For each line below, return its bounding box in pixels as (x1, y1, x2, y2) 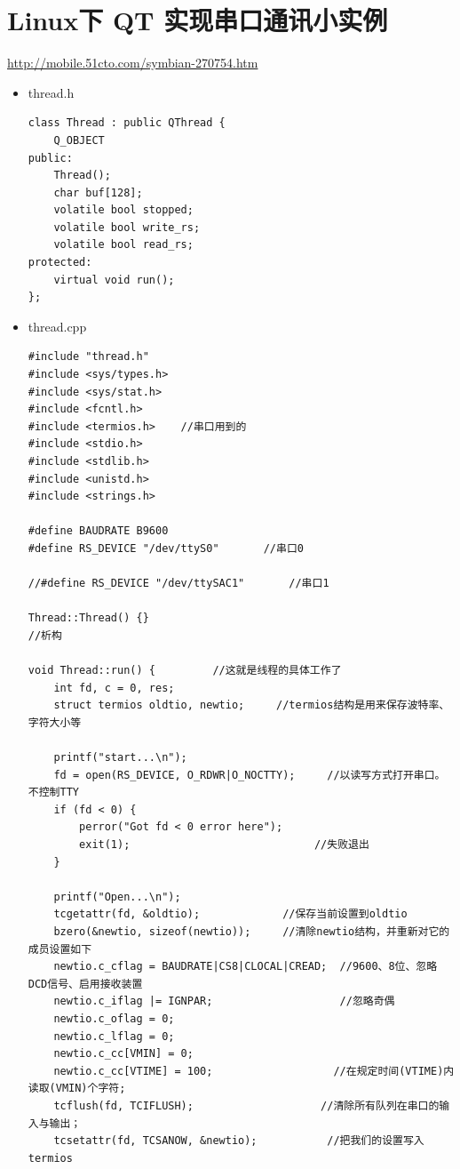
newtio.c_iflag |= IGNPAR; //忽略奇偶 (53, 995, 395, 1008)
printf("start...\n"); (53, 751, 187, 765)
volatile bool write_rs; (53, 220, 201, 234)
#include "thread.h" (28, 350, 149, 364)
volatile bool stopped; (53, 204, 194, 217)
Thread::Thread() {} (28, 612, 149, 625)
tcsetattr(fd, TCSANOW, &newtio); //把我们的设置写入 (53, 1134, 424, 1148)
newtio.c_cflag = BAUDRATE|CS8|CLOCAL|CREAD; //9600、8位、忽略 (53, 960, 438, 973)
